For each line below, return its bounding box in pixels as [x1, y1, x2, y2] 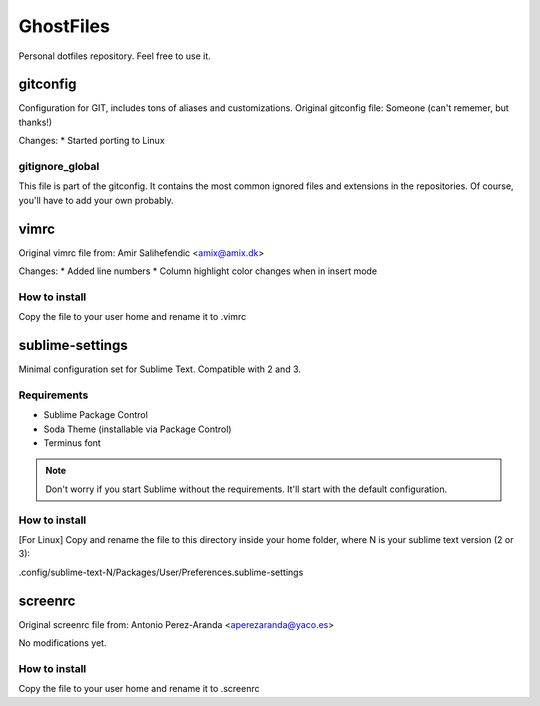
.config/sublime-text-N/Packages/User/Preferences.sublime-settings [18, 566, 304, 578]
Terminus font [43, 437, 102, 449]
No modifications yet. [18, 637, 107, 649]
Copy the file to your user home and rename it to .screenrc [18, 683, 260, 695]
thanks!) [18, 116, 53, 128]
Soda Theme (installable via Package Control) [43, 423, 232, 435]
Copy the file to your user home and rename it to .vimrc [18, 311, 247, 323]
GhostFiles [18, 15, 110, 37]
